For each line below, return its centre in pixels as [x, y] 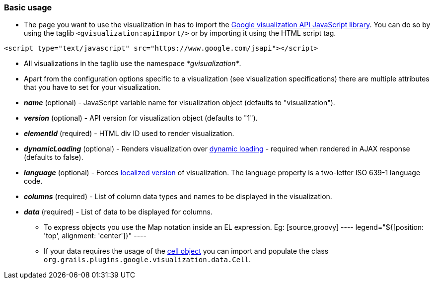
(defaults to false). [54, 157]
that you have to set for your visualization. [92, 87]
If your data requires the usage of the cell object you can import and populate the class [186, 251]
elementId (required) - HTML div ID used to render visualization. [129, 134]
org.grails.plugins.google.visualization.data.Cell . [147, 260]
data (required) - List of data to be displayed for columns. [118, 212]
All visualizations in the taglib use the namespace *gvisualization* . [133, 64]
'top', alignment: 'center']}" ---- [95, 236]
